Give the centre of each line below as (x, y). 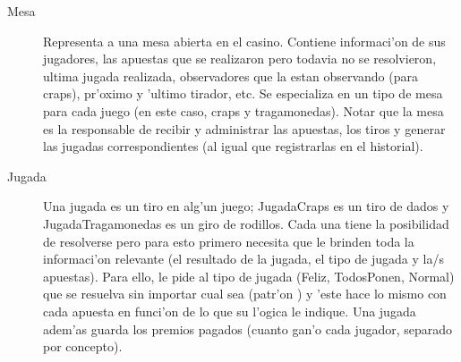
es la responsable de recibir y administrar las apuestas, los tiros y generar (244, 128)
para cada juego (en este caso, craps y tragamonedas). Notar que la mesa (243, 110)
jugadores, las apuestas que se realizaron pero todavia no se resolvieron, (240, 59)
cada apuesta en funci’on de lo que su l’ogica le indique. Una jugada (230, 311)
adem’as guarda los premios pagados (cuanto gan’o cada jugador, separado (248, 328)
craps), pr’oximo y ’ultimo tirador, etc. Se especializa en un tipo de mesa (243, 93)
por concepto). (83, 346)
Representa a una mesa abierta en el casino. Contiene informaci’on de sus (244, 41)
